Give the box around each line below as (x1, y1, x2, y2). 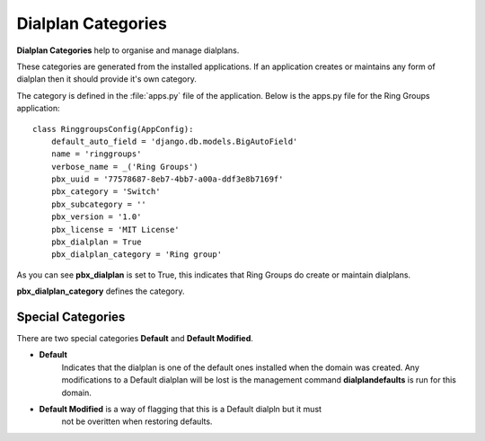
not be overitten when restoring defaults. (61, 416, 213, 427)
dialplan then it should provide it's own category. (16, 74, 197, 84)
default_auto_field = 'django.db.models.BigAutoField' (50, 136, 298, 146)
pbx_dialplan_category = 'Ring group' (50, 250, 223, 260)
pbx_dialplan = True (50, 237, 142, 247)
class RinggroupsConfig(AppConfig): (32, 124, 194, 134)
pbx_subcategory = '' (50, 198, 147, 209)
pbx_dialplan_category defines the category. (16, 286, 185, 296)
